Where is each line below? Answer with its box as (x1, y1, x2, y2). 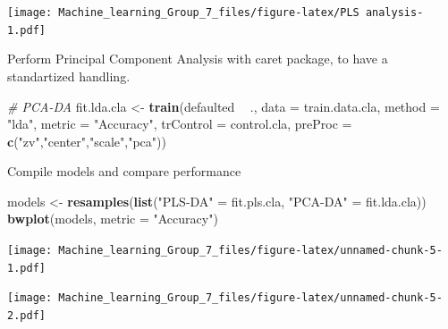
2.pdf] (7, 309, 46, 323)
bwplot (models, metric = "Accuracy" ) (7, 209, 218, 228)
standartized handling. (7, 66, 131, 85)
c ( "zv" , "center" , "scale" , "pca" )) (7, 131, 166, 150)
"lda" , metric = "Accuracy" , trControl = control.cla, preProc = (7, 114, 352, 133)
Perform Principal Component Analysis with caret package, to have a (7, 49, 388, 68)
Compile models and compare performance (7, 162, 241, 181)
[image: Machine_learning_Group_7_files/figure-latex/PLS (7, 6, 359, 19)
